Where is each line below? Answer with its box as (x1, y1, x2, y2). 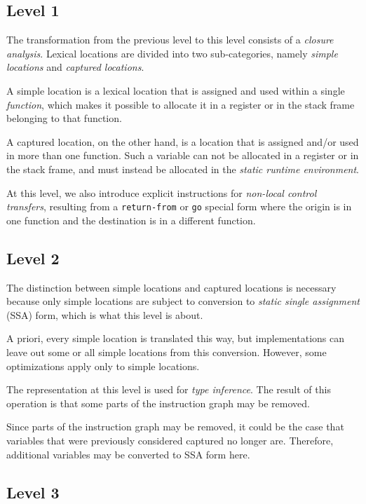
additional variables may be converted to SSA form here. (6, 447, 250, 461)
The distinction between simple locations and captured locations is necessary (6, 280, 337, 294)
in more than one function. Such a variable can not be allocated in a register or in (6, 148, 359, 163)
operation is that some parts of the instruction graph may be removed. (6, 395, 310, 410)
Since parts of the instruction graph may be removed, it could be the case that (6, 419, 344, 434)
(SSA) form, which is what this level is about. (6, 307, 203, 322)
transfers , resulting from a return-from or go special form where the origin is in (6, 199, 352, 214)
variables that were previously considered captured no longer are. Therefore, (6, 433, 334, 447)
